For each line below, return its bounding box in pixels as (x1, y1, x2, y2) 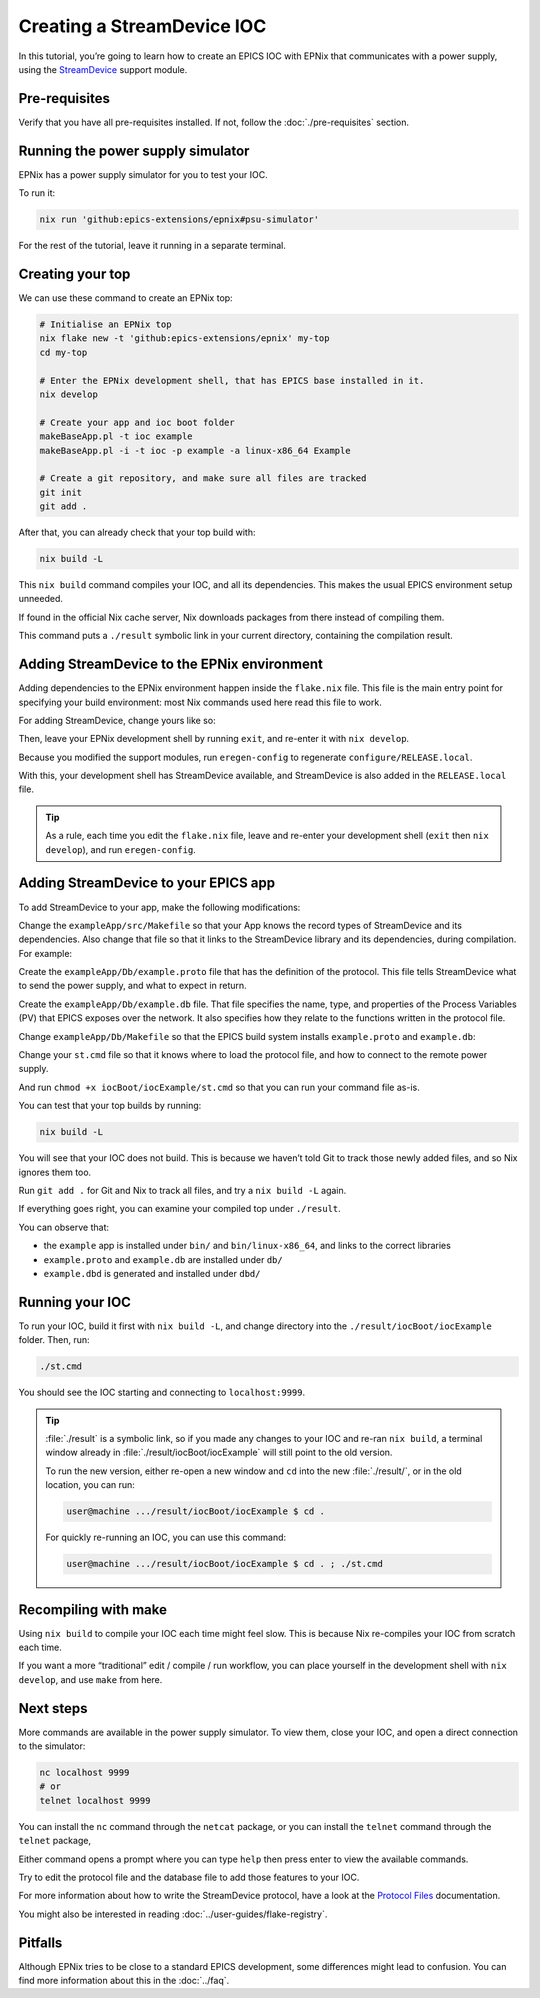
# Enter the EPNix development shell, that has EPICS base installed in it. (39, 375, 425, 386)
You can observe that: (18, 1221, 110, 1233)
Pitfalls (18, 1934, 63, 1951)
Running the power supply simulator (18, 142, 250, 159)
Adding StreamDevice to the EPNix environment (18, 656, 324, 673)
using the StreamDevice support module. (18, 63, 188, 75)
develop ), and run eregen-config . (45, 843, 197, 855)
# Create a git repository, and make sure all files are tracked (39, 473, 367, 484)
